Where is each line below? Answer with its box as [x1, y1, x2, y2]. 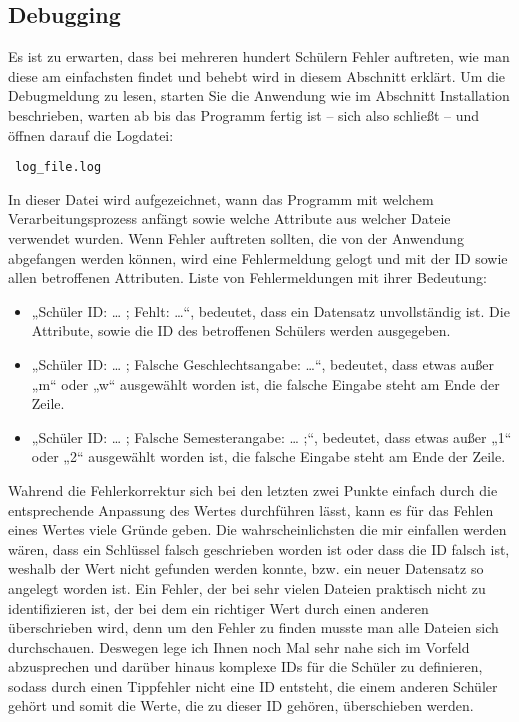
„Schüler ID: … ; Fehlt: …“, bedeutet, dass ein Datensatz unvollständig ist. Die [31, 300, 510, 321]
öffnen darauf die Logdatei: [8, 124, 174, 145]
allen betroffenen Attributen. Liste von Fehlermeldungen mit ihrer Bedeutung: [8, 267, 487, 288]
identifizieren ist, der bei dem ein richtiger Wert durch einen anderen [8, 597, 429, 618]
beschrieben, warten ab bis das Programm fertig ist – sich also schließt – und [8, 104, 480, 125]
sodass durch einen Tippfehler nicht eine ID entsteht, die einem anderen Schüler [8, 675, 498, 696]
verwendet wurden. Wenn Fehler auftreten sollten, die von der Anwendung [8, 228, 464, 249]
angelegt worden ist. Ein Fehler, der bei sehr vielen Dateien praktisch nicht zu [8, 577, 486, 598]
